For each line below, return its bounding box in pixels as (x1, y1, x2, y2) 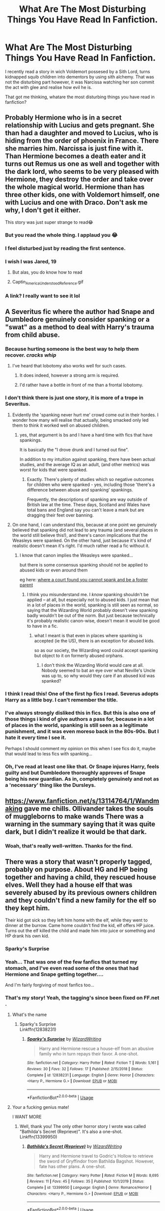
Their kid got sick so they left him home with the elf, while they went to (5, 917, 148, 923)
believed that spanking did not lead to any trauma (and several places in (12, 527, 158, 533)
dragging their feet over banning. (27, 512, 94, 518)
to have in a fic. (27, 623, 58, 629)
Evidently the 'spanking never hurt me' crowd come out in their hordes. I (12, 411, 159, 418)
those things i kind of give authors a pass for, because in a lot (5, 716, 154, 723)
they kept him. (5, 904, 50, 912)
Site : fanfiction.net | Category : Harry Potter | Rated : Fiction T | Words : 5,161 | (27, 1060, 159, 1065)
